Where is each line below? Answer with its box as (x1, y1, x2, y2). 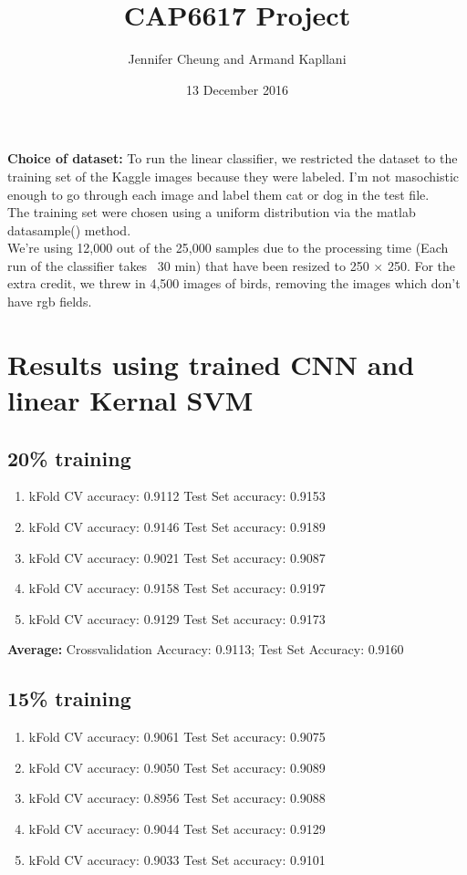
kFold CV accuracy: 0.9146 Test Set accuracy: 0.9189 (28, 517, 326, 536)
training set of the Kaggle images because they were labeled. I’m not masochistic (7, 166, 460, 185)
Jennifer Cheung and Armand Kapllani (128, 49, 347, 68)
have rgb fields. (7, 292, 92, 311)
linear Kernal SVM (7, 381, 254, 419)
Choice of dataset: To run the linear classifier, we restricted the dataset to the (7, 149, 458, 168)
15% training (7, 684, 131, 713)
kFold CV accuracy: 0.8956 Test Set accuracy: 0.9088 (28, 788, 326, 807)
